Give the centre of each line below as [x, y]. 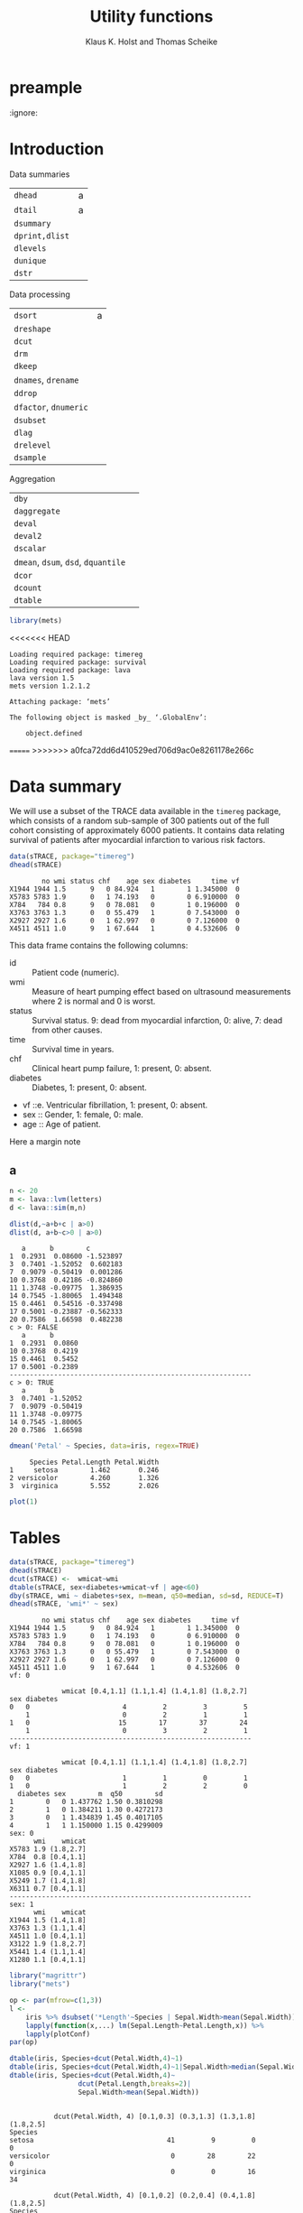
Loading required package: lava [70, 670]
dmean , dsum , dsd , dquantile [70, 561]
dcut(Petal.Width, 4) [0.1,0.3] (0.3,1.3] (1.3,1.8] [155, 2116]
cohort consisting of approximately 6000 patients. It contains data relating [147, 830]
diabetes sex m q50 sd [91, 1794]
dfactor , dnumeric [51, 406]
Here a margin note [45, 1142]
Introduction [57, 148]
